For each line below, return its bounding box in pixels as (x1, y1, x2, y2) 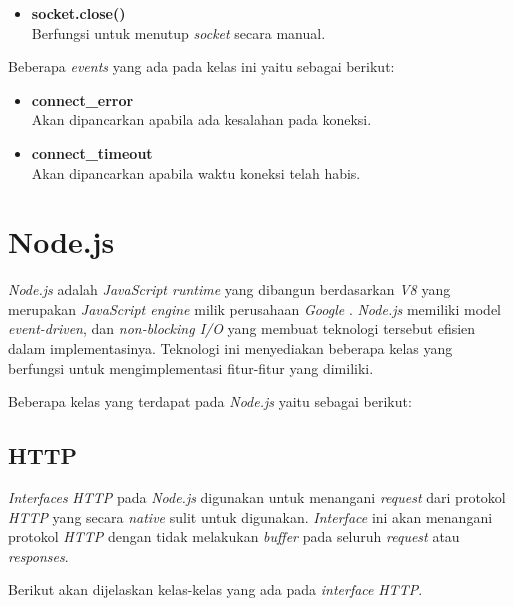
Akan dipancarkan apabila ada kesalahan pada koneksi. (31, 109, 372, 130)
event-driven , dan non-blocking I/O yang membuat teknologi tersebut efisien (8, 318, 476, 339)
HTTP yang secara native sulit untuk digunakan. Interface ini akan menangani (8, 506, 493, 527)
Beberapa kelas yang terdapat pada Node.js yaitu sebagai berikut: (8, 391, 412, 412)
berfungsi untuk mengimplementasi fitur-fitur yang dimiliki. (8, 357, 374, 378)
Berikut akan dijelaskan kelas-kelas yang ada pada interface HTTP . (8, 579, 423, 600)
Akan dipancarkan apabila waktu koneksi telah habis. (31, 162, 361, 183)
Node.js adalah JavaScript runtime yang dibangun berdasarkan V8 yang (8, 279, 451, 300)
